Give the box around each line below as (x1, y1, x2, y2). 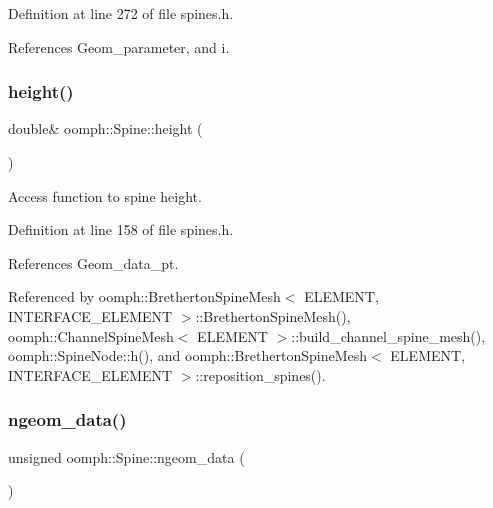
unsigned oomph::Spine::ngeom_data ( (8, 446, 245, 467)
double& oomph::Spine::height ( (8, 118, 203, 139)
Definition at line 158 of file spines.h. (8, 219, 234, 240)
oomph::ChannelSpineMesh (8, 325, 174, 346)
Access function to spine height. (8, 185, 202, 206)
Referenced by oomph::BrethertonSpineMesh (8, 286, 281, 307)
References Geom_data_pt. (8, 252, 179, 273)
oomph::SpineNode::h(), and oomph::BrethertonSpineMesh (8, 345, 368, 366)
